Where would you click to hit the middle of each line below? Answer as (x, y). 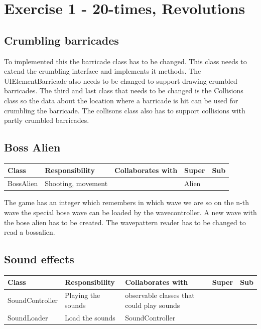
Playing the (83, 295)
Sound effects (39, 259)
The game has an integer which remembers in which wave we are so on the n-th (126, 202)
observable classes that (160, 295)
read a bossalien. (30, 232)
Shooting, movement (76, 183)
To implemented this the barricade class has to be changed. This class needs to (125, 61)
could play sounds (153, 305)
